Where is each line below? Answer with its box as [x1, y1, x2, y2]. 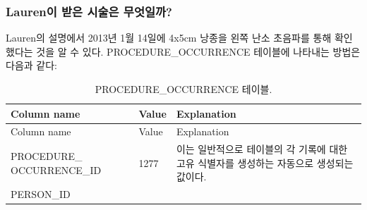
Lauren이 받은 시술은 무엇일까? [6, 2, 172, 20]
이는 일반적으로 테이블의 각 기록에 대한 [176, 142, 348, 156]
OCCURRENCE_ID [11, 162, 102, 177]
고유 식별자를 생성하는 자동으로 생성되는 [176, 155, 354, 170]
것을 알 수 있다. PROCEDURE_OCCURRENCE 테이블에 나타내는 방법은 [36, 44, 361, 58]
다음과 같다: [6, 58, 57, 73]
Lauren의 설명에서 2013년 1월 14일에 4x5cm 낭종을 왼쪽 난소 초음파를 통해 [6, 30, 332, 45]
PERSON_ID [11, 187, 71, 202]
